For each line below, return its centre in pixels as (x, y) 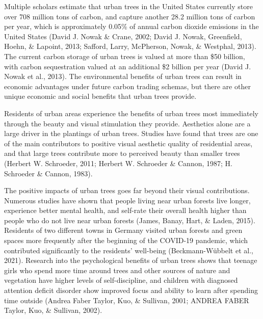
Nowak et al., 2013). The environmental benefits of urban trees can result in (123, 76)
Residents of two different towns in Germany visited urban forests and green (123, 230)
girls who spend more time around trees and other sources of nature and (117, 270)
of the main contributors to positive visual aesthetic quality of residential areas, (128, 143)
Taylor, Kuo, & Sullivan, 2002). (53, 310)
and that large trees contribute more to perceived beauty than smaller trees (122, 153)
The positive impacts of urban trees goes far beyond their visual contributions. (127, 190)
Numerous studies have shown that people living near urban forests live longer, (127, 200)
